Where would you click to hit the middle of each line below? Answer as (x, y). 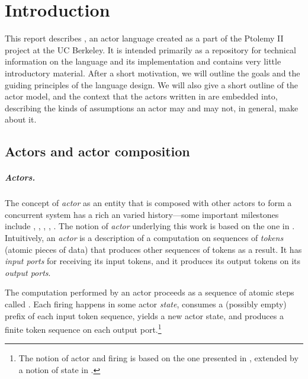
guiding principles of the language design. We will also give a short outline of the (152, 84)
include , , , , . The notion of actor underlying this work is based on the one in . (150, 226)
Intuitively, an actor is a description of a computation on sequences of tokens (144, 237)
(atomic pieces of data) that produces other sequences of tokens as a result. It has (153, 249)
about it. (21, 119)
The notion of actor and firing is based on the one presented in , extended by (158, 358)
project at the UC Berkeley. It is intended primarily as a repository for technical (150, 49)
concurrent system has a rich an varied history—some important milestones (142, 214)
